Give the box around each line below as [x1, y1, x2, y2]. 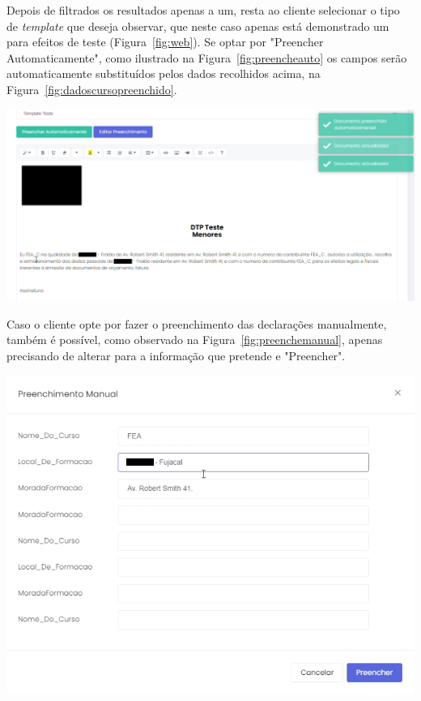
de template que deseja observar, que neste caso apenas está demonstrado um [6, 17, 389, 34]
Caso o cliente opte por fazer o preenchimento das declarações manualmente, [6, 315, 387, 332]
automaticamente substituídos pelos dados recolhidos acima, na [6, 65, 321, 82]
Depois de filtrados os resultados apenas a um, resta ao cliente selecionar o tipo [6, 2, 400, 18]
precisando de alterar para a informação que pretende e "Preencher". [6, 347, 346, 364]
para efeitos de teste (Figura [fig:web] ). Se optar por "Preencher [6, 33, 324, 50]
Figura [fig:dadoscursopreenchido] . [6, 80, 177, 97]
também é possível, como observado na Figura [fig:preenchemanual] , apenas [6, 331, 383, 348]
